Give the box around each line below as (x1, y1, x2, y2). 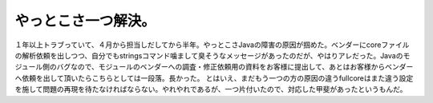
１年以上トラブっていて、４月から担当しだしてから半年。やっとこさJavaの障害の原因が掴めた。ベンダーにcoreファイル (14, 40, 410, 50)
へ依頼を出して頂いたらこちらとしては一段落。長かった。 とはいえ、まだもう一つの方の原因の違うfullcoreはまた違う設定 (14, 73, 414, 83)
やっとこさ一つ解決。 (14, 12, 156, 30)
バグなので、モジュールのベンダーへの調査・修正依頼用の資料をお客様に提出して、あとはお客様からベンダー (56, 62, 414, 72)
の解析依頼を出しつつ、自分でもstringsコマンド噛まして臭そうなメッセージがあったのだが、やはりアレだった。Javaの (14, 50, 403, 60)
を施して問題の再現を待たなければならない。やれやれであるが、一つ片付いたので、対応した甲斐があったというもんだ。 (14, 85, 407, 94)
